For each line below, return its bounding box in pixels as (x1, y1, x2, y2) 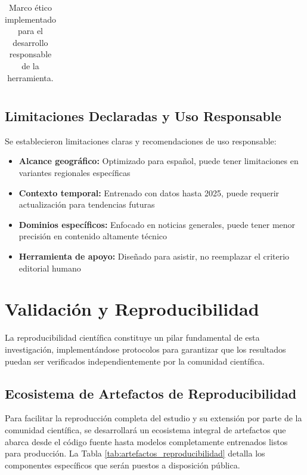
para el (17, 24, 43, 37)
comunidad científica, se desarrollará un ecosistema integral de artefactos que (5, 423, 286, 436)
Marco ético (8, 1, 52, 13)
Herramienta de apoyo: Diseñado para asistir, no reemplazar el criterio (18, 250, 290, 263)
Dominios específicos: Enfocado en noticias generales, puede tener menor (18, 218, 296, 230)
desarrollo (13, 36, 48, 48)
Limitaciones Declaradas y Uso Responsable (5, 107, 281, 125)
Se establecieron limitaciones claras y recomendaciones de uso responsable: (5, 134, 277, 147)
